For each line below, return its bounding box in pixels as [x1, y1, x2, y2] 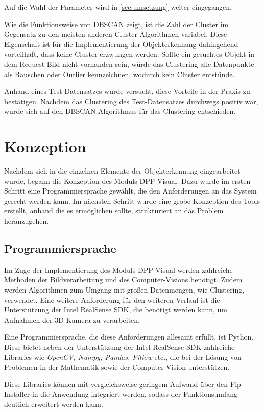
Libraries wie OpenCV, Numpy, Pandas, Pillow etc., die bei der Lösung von [4, 351, 242, 362]
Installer [4, 389, 30, 399]
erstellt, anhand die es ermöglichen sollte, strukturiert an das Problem [4, 205, 224, 216]
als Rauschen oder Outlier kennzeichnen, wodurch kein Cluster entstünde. [4, 68, 235, 79]
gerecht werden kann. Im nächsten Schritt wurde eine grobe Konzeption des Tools [4, 195, 260, 206]
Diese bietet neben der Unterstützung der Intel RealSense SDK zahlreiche [4, 341, 235, 352]
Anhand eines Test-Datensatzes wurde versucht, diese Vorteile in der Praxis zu [4, 86, 250, 96]
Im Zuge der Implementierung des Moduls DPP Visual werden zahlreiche [4, 264, 233, 275]
